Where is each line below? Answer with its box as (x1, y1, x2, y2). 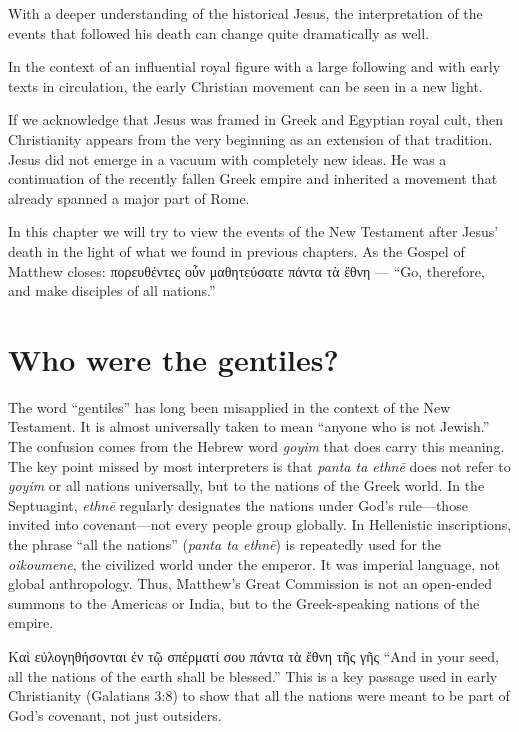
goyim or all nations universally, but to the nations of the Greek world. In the (8, 475, 485, 496)
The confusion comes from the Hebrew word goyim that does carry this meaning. (8, 436, 505, 457)
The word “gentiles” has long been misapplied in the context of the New (8, 396, 451, 417)
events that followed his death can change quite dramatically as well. (8, 22, 430, 43)
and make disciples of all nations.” (8, 280, 216, 301)
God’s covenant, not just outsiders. (8, 704, 222, 725)
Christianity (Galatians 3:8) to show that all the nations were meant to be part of (8, 685, 510, 706)
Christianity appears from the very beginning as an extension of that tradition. (8, 128, 493, 149)
